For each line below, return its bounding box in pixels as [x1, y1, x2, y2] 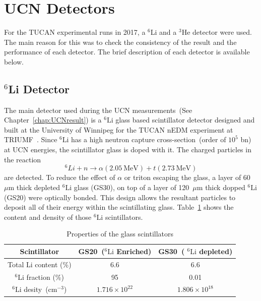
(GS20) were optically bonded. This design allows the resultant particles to [4, 192, 236, 202]
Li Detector [8, 81, 70, 96]
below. [4, 56, 24, 67]
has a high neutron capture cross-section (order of [71, 134, 226, 145]
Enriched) [116, 246, 152, 256]
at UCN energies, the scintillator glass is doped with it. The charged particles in [4, 144, 251, 155]
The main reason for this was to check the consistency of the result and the [4, 36, 237, 47]
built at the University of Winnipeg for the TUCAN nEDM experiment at [4, 124, 233, 135]
